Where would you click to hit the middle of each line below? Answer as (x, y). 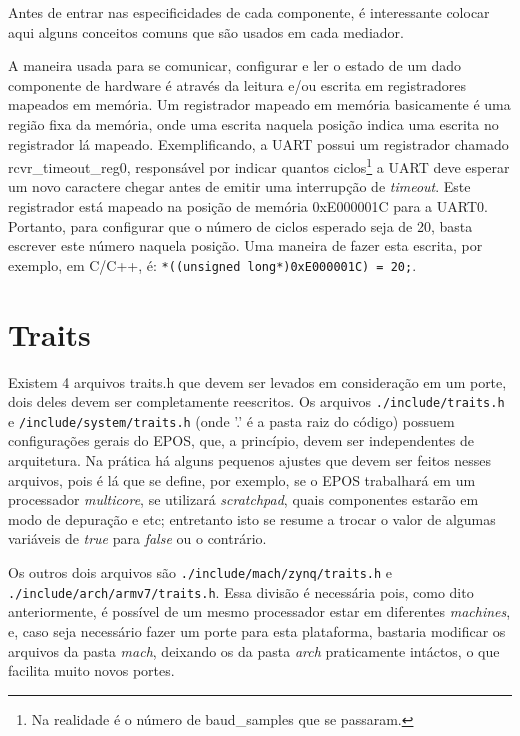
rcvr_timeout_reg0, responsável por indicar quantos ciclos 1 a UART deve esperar (259, 165)
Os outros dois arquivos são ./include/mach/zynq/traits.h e (200, 572)
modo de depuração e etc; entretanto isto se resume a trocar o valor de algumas (252, 518)
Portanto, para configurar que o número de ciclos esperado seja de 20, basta (240, 225)
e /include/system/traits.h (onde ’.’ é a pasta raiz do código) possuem (231, 420)
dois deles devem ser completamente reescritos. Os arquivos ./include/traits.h (256, 401)
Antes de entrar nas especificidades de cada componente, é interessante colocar (249, 12)
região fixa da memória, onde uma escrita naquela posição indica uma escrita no (253, 123)
